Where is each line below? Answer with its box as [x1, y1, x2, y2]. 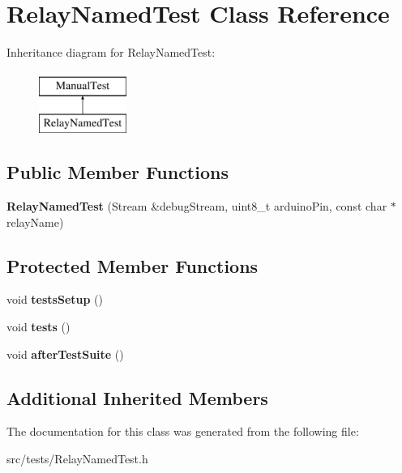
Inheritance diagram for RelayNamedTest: [6, 44, 216, 61]
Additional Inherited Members [6, 385, 268, 410]
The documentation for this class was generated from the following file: [6, 423, 359, 440]
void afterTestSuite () [6, 345, 124, 362]
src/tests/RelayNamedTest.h [6, 450, 148, 467]
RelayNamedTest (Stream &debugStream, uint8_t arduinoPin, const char [6, 198, 387, 215]
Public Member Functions [6, 160, 229, 185]
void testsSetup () [6, 291, 103, 308]
